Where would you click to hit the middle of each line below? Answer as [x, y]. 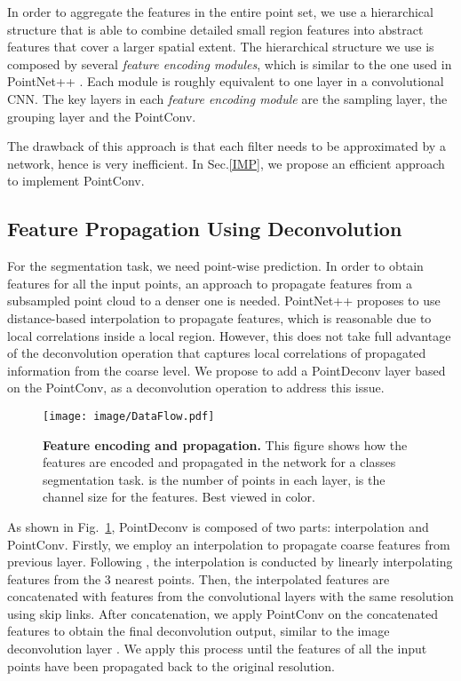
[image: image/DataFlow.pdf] [129, 416]
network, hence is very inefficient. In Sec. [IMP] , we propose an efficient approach [226, 163]
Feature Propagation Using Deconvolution [205, 229]
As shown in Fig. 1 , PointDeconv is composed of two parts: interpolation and [218, 526]
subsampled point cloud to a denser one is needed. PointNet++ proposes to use [224, 301]
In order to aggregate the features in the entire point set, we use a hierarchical [220, 12]
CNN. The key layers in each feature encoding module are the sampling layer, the [227, 98]
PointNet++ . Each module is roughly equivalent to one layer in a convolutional [226, 81]
